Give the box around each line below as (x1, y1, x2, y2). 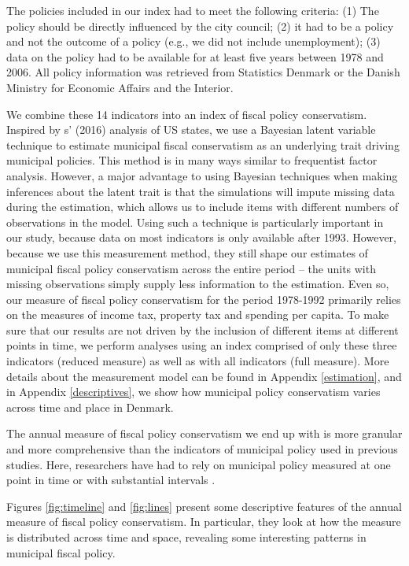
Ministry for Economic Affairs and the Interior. (6, 79, 234, 95)
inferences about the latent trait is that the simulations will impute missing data (6, 183, 395, 199)
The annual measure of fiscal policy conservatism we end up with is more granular (6, 425, 403, 442)
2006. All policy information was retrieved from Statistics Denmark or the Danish (6, 64, 400, 80)
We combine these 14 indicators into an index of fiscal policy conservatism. (6, 105, 367, 122)
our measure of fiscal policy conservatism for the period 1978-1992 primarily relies (6, 290, 401, 307)
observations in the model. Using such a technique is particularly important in (6, 213, 384, 230)
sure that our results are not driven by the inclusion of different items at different (6, 321, 399, 338)
